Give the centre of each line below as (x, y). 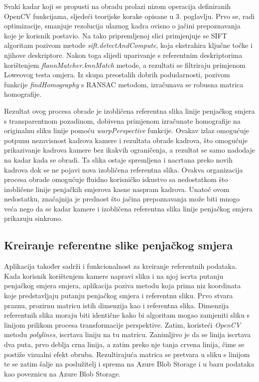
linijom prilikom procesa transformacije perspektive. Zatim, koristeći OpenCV (123, 324)
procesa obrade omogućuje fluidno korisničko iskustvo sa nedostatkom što (116, 179)
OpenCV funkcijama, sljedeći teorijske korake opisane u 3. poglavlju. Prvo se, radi (129, 16)
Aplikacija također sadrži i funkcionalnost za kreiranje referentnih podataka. (121, 266)
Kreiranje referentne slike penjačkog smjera (119, 245)
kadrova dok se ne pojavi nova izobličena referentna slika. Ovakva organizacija (124, 169)
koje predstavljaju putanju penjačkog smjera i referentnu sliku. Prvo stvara (119, 295)
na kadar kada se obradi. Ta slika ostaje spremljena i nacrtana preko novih (119, 159)
